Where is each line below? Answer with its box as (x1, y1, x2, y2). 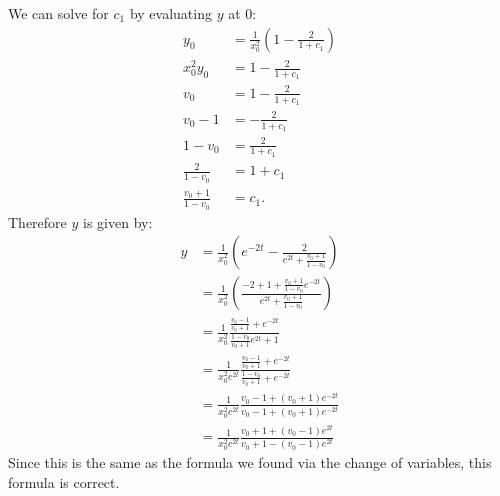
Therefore (8, 211, 67, 232)
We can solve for (8, 3, 109, 23)
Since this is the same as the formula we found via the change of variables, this (8, 452, 492, 473)
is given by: (83, 211, 153, 232)
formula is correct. (8, 471, 120, 492)
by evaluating (129, 3, 212, 23)
